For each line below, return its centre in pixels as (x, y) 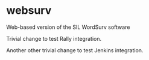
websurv (29, 10)
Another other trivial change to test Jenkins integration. (75, 50)
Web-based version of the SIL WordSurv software (68, 27)
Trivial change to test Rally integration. (54, 38)
